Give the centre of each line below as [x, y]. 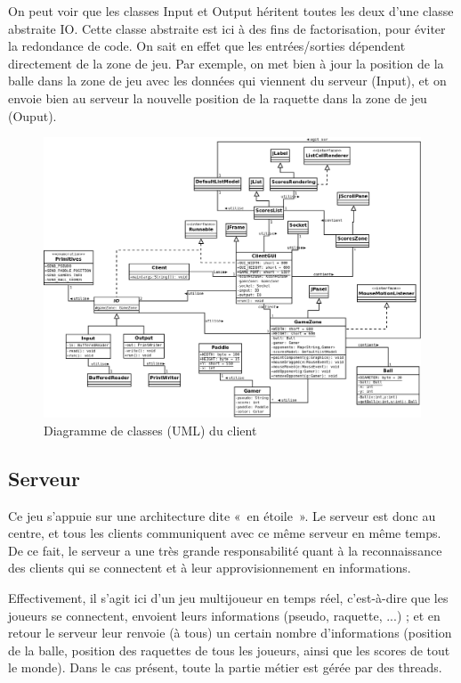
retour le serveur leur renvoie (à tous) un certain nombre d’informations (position [230, 633]
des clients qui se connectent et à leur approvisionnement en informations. [210, 568]
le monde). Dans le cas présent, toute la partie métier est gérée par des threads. [225, 667]
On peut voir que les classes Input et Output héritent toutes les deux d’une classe [231, 11]
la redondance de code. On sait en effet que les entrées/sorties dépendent [207, 46]
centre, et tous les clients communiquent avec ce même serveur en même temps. [225, 533]
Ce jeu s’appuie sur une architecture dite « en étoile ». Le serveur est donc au [222, 515]
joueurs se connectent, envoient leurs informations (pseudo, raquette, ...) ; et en [224, 615]
